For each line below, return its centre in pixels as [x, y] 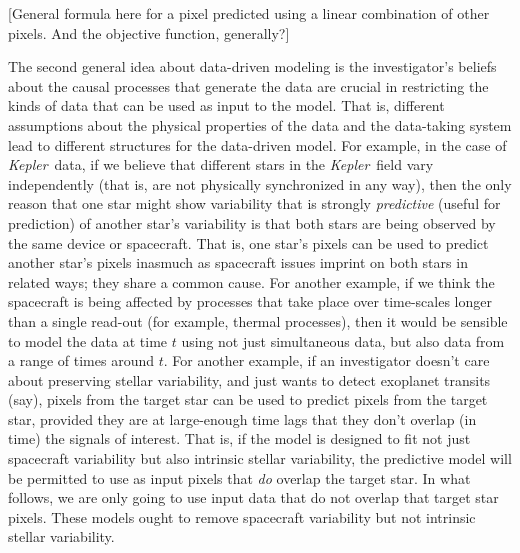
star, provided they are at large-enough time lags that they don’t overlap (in [242, 418]
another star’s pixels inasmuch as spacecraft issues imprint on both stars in [238, 262]
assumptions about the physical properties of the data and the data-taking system [260, 124]
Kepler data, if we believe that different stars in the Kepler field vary [221, 164]
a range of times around [81, 360]
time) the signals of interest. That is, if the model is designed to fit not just [239, 438]
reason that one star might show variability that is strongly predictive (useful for [254, 203]
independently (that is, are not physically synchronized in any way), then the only [260, 183]
